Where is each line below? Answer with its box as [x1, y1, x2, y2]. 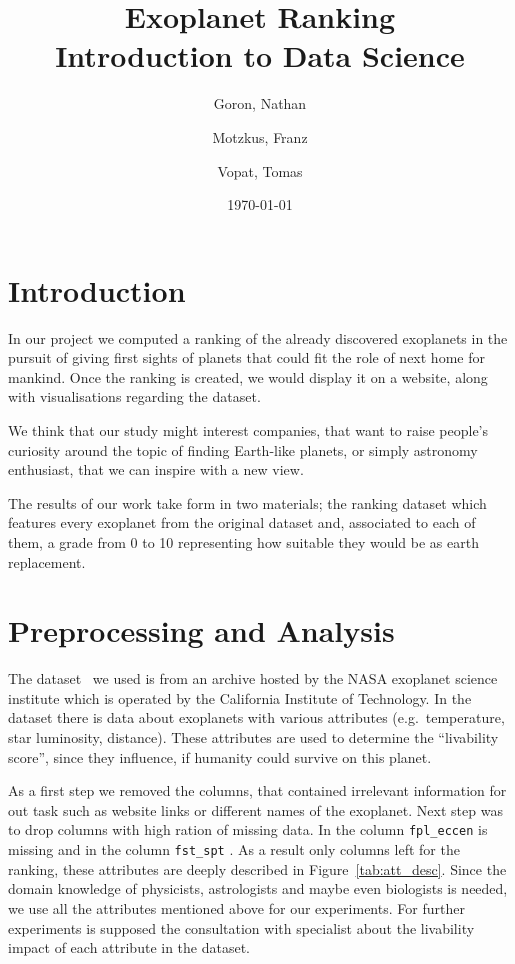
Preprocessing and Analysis [8, 610, 395, 651]
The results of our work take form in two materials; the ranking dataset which [8, 492, 487, 513]
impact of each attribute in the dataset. [8, 937, 251, 958]
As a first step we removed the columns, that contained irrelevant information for [8, 780, 507, 801]
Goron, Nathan [213, 93, 307, 114]
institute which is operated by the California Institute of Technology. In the [8, 687, 472, 708]
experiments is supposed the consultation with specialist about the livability [8, 917, 475, 938]
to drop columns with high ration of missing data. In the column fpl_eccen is [8, 819, 488, 840]
